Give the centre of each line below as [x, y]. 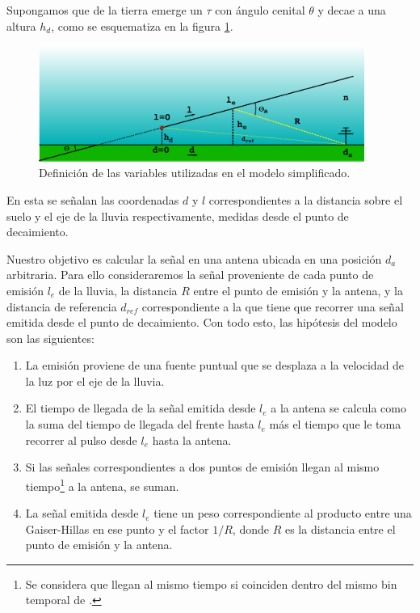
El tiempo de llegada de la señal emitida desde [141, 408]
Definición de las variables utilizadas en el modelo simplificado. [195, 173]
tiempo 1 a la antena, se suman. [102, 484]
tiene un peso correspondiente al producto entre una [283, 513]
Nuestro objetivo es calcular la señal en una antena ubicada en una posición [194, 258]
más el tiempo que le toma [335, 424]
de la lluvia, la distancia [118, 290]
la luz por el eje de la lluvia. [95, 380]
